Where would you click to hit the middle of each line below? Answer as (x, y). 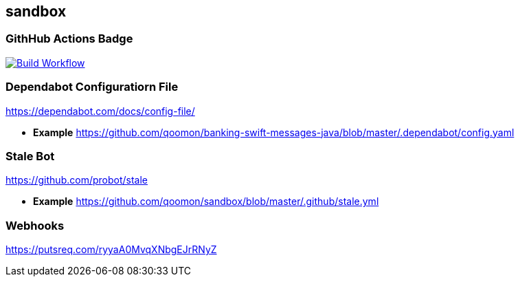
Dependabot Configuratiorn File (92, 87)
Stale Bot (30, 156)
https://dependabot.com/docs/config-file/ (100, 111)
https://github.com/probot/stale (77, 180)
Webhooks (35, 225)
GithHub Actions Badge (69, 39)
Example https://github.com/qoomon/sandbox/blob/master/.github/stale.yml (206, 202)
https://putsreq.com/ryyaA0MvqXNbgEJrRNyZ (111, 250)
